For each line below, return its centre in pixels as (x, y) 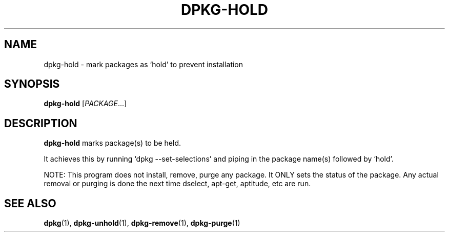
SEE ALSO (30, 203)
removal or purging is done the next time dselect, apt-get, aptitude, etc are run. (177, 184)
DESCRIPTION (41, 123)
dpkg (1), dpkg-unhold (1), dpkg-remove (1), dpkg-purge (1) (142, 223)
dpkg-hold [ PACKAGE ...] (85, 104)
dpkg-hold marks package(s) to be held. (113, 143)
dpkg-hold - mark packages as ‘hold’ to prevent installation (144, 64)
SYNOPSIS (32, 84)
